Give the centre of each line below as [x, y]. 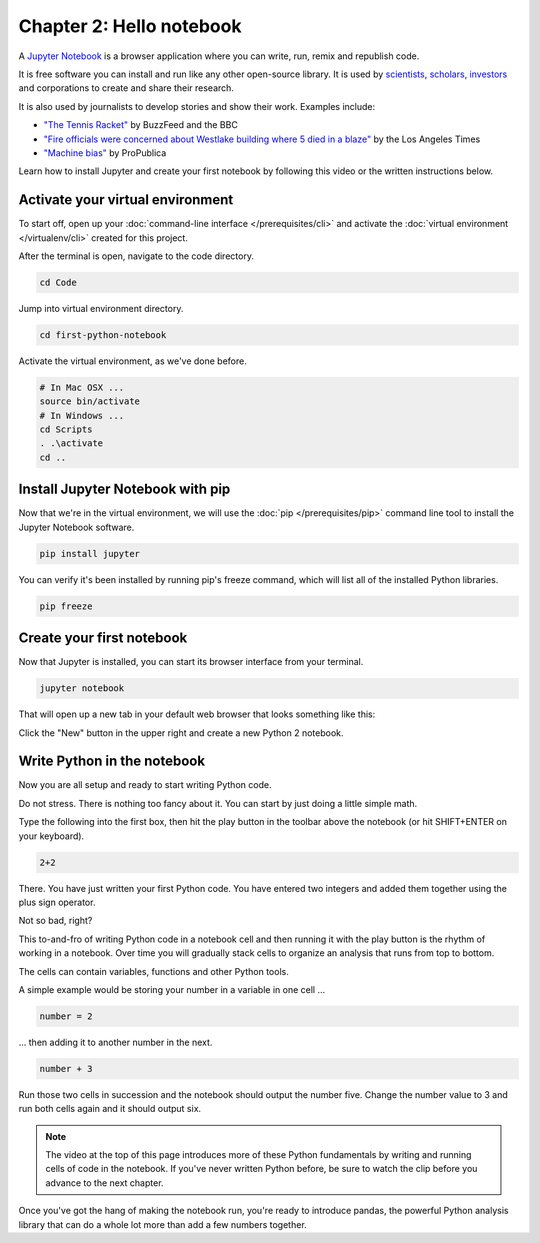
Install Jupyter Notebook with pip [124, 489]
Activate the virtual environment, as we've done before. [132, 361]
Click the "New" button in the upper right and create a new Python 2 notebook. [181, 732]
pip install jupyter [89, 553]
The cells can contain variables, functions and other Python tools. [153, 971]
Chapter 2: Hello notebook [130, 26]
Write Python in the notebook [111, 761]
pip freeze [66, 606]
